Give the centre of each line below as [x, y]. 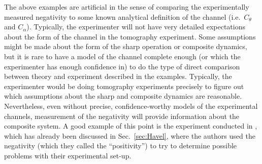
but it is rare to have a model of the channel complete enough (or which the [122, 56]
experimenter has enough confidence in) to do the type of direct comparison [122, 66]
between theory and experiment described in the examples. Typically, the [118, 76]
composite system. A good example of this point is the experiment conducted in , [131, 126]
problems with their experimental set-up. [68, 155]
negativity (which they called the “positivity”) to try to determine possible [121, 146]
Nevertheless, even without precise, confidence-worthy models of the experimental [131, 106]
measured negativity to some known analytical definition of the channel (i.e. [122, 16]
